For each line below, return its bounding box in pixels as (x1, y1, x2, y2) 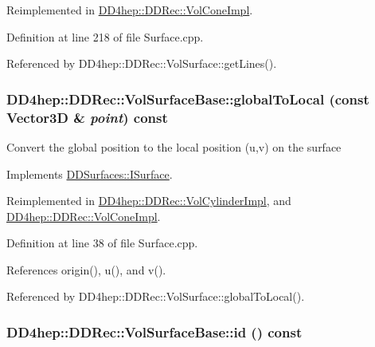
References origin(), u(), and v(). (6, 261, 166, 278)
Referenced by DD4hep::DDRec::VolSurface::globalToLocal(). (6, 288, 305, 305)
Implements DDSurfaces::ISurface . (6, 165, 173, 182)
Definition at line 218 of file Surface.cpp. (6, 28, 204, 45)
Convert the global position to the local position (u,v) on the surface (6, 138, 342, 155)
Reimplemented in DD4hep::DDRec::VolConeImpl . (6, 2, 253, 18)
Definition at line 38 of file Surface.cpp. (6, 235, 198, 251)
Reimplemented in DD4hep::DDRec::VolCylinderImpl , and (6, 192, 291, 209)
